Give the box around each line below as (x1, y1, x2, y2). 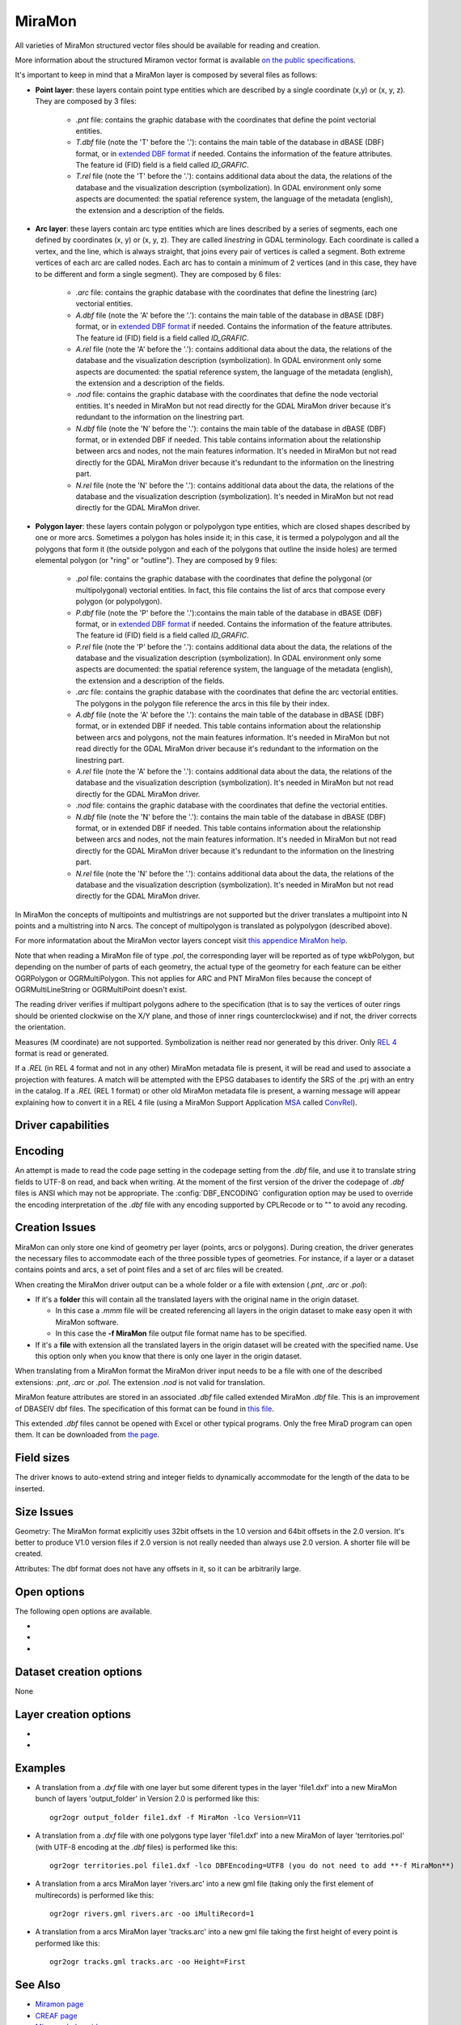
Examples (15, 1761, 66, 1775)
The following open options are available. (15, 1606, 153, 1616)
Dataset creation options (15, 1665, 143, 1678)
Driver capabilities (15, 1119, 110, 1132)
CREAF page (35, 2010, 78, 2020)
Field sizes (15, 1451, 70, 1465)
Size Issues (15, 1505, 74, 1519)
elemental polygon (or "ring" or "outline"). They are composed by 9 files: (35, 555, 278, 565)
